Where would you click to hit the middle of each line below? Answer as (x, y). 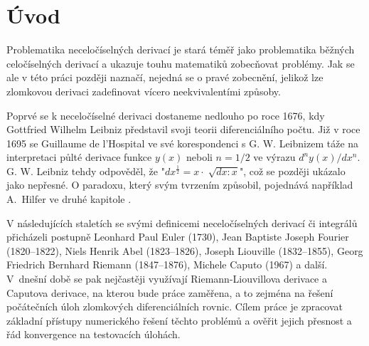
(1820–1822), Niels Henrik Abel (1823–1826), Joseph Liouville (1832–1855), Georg (185, 250)
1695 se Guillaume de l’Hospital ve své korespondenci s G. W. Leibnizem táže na (183, 143)
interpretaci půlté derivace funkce (79, 157)
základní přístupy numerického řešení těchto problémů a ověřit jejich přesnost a (179, 320)
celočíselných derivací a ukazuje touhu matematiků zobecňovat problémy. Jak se (181, 63)
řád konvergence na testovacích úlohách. (93, 334)
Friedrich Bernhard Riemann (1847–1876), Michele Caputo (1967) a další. (167, 264)
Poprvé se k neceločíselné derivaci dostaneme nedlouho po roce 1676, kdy (166, 115)
